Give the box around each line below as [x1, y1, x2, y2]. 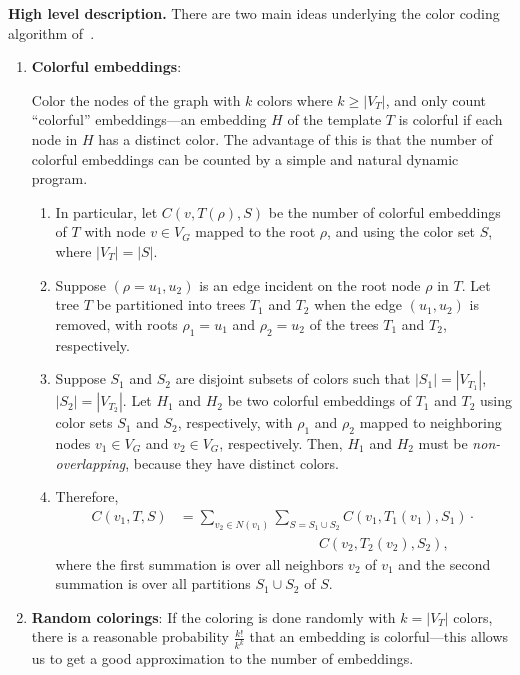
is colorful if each [398, 109, 503, 130]
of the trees [309, 313, 379, 334]
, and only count [385, 89, 487, 110]
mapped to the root [195, 221, 316, 242]
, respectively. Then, [219, 432, 343, 453]
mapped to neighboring [359, 412, 502, 433]
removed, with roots [55, 313, 178, 334]
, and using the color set [327, 221, 476, 242]
